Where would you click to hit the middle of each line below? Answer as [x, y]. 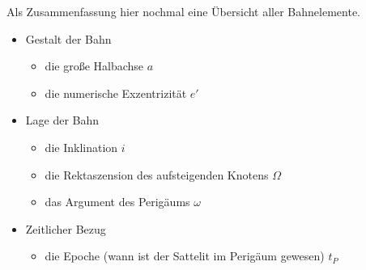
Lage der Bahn [62, 120]
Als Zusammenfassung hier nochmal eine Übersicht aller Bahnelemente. [183, 11]
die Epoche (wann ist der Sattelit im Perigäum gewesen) [185, 256]
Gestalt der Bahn [68, 38]
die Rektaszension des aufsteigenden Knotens [157, 174]
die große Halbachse [94, 66]
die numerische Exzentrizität [116, 93]
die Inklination [81, 147]
